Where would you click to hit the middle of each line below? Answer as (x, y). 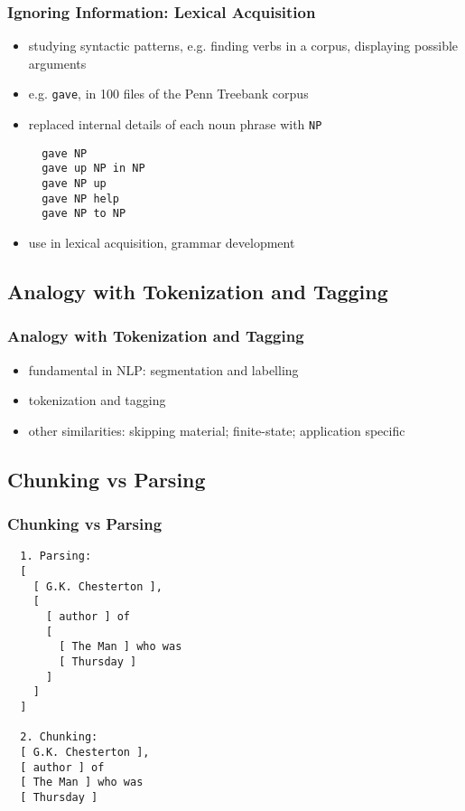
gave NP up (74, 184)
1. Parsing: (56, 556)
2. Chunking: (59, 737)
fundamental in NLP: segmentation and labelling (163, 369)
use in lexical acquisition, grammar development (162, 242)
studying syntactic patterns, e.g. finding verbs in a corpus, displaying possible (243, 46)
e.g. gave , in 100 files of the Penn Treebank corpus (168, 94)
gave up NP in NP (93, 169)
